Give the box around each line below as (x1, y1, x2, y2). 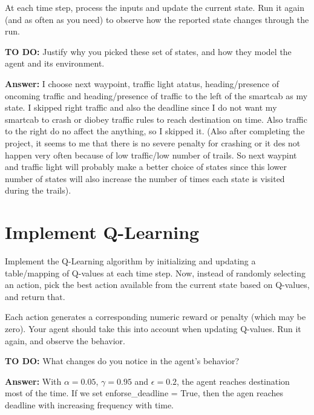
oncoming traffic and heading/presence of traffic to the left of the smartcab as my (5, 89, 308, 102)
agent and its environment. (5, 57, 105, 70)
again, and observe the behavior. (5, 334, 125, 347)
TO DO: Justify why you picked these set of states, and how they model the (5, 45, 292, 57)
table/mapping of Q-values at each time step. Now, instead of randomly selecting (5, 266, 306, 279)
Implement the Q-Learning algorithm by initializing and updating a (5, 255, 256, 267)
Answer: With (5, 374, 62, 387)
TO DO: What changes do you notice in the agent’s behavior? (5, 355, 240, 367)
